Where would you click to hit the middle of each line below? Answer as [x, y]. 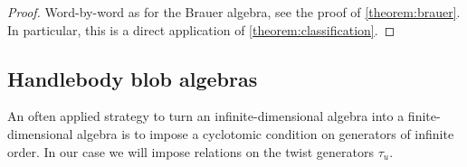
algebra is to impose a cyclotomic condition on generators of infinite [266, 133]
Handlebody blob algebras [133, 78]
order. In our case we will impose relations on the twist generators [191, 151]
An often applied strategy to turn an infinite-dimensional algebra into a [206, 116]
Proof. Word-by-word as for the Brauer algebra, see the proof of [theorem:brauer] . [234, 12]
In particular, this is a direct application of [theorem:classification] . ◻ [201, 29]
